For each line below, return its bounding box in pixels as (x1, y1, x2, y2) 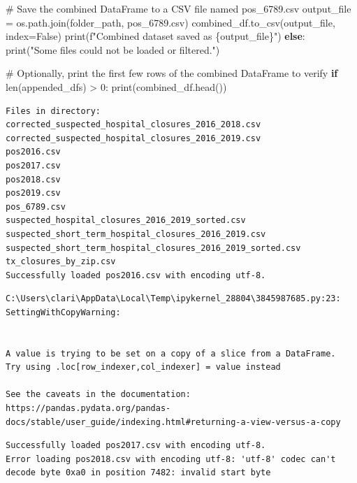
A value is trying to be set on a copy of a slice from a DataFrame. (6, 348, 336, 359)
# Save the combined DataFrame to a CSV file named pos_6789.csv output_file (6, 1, 351, 15)
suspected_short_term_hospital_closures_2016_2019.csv (6, 229, 266, 239)
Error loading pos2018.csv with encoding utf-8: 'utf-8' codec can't (6, 454, 336, 464)
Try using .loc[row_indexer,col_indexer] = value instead (6, 362, 281, 373)
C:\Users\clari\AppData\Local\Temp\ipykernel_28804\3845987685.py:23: (6, 294, 341, 304)
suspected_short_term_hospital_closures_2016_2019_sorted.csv (6, 243, 301, 253)
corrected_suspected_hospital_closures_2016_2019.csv (6, 133, 261, 143)
